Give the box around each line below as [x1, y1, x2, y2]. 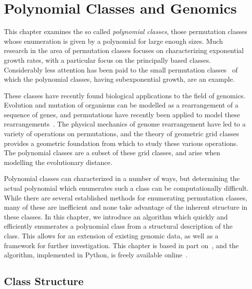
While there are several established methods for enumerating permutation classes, [4, 192, 248, 202]
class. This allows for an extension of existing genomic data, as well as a [4, 231, 218, 240]
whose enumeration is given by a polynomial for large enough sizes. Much [4, 36, 223, 46]
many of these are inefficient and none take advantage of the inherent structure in [4, 202, 248, 212]
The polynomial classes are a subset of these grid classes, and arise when [4, 147, 220, 158]
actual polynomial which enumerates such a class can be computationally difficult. [4, 183, 249, 193]
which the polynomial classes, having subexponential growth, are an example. [4, 74, 235, 84]
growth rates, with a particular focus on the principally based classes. [4, 54, 211, 65]
